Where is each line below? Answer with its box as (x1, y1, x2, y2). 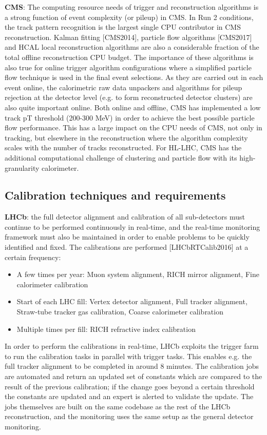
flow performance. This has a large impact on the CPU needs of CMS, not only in (5, 122, 262, 133)
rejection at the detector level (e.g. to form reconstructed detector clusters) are (5, 92, 253, 103)
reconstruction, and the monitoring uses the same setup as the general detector (5, 411, 254, 422)
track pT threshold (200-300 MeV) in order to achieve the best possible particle (5, 112, 255, 123)
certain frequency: (5, 251, 61, 262)
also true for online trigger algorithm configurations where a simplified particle (5, 62, 252, 72)
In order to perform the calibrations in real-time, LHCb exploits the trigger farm (5, 341, 259, 351)
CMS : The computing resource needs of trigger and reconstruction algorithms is (5, 2, 259, 12)
